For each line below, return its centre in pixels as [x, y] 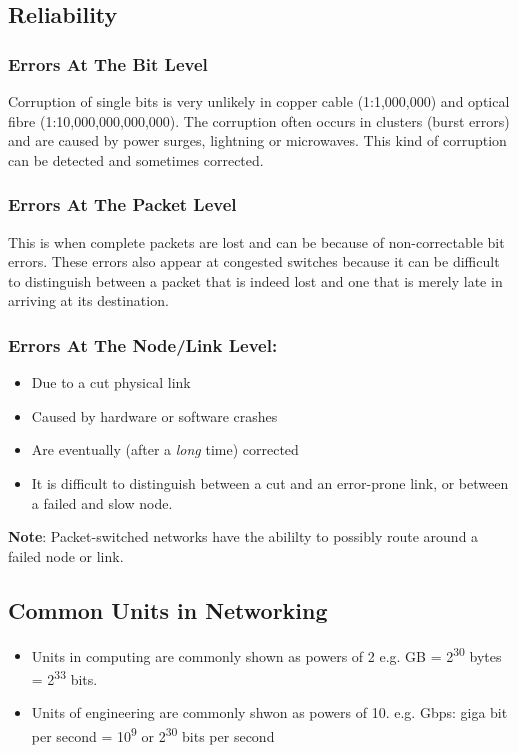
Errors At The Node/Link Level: [143, 344]
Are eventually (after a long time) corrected [165, 449]
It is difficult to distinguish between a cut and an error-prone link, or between [270, 482]
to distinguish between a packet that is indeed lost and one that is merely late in [255, 280]
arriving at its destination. [88, 300]
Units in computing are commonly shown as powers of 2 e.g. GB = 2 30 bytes [266, 654]
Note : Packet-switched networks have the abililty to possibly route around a [243, 536]
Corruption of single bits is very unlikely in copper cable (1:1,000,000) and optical [259, 101]
